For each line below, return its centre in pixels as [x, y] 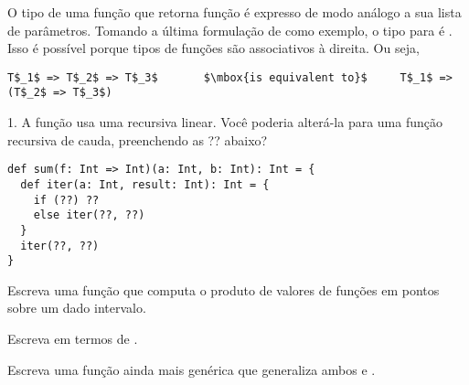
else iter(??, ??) [89, 215]
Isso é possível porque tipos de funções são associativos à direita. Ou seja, [213, 48]
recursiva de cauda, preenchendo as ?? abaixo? [138, 139]
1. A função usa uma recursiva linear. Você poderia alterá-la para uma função [225, 122]
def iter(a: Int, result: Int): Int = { [145, 184]
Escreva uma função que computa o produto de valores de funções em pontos [224, 289]
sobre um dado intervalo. [77, 308]
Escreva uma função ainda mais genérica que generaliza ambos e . [192, 369]
